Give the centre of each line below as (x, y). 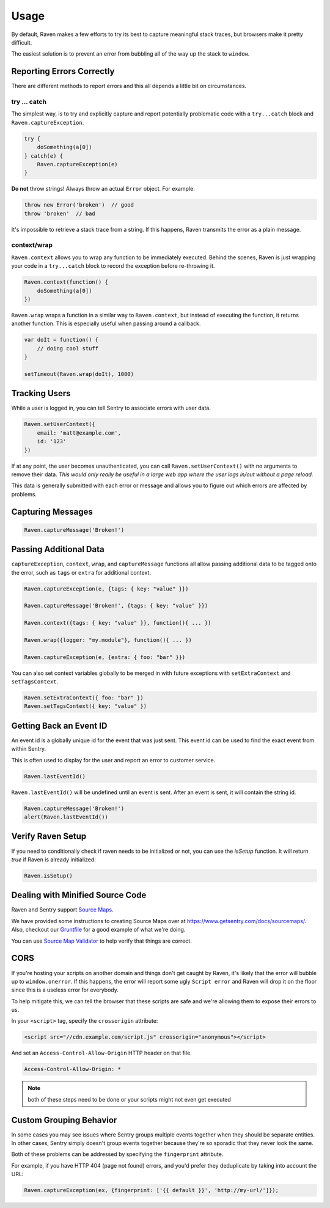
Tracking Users (41, 393)
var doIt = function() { (61, 340)
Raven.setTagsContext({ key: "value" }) (85, 706)
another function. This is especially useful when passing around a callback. (106, 323)
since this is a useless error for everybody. (65, 990)
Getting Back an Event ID (59, 725)
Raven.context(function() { (66, 282)
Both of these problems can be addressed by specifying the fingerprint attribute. (117, 1154)
